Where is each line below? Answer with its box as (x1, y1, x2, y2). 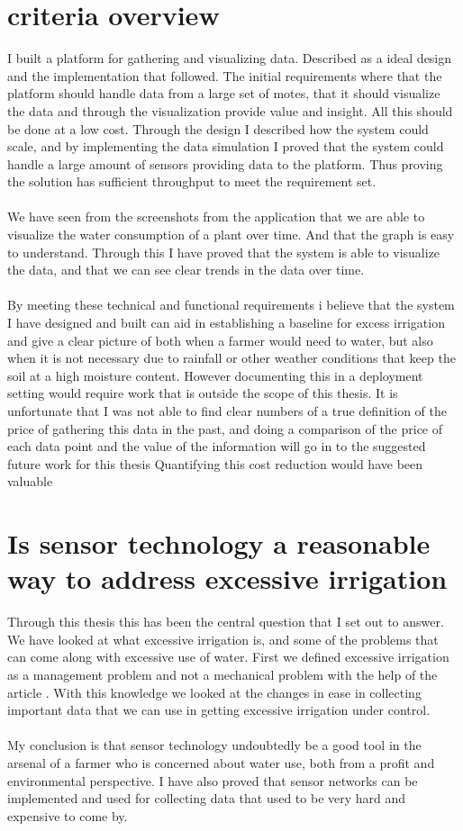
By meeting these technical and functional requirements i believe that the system (7, 295, 455, 314)
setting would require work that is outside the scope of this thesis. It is (7, 384, 398, 402)
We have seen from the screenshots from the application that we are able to (7, 207, 425, 226)
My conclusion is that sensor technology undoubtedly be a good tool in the (7, 736, 422, 754)
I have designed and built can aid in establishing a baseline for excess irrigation (7, 313, 445, 332)
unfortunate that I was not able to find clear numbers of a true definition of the (7, 402, 448, 420)
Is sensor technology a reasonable (7, 525, 431, 562)
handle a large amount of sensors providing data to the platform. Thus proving (7, 154, 443, 173)
